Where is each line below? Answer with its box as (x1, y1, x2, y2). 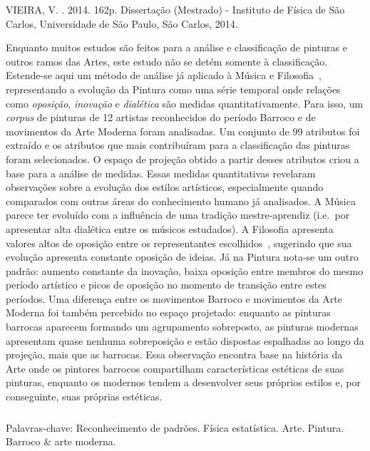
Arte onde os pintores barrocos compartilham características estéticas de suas (6, 361, 344, 375)
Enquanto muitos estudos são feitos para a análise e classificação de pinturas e (6, 40, 347, 55)
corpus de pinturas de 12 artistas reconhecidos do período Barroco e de (6, 110, 316, 125)
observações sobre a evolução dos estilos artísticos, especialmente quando (6, 180, 324, 195)
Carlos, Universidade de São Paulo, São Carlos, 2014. (6, 16, 238, 31)
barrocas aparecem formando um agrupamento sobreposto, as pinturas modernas (6, 319, 359, 334)
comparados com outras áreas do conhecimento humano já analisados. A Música (6, 193, 356, 208)
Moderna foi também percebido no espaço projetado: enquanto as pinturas (6, 305, 331, 320)
